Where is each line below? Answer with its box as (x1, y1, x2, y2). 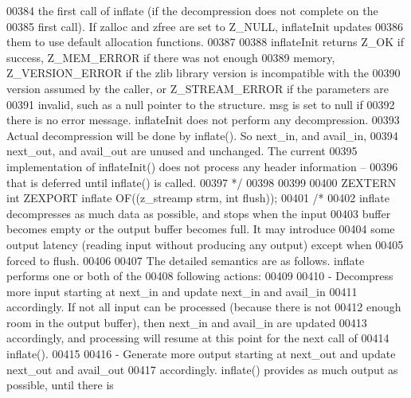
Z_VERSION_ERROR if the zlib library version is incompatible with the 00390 (6, 64, 401, 81)
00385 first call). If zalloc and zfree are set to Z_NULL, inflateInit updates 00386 (6, 18, 404, 34)
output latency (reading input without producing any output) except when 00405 (6, 236, 404, 252)
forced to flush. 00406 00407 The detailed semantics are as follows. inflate (6, 252, 365, 268)
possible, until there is (6, 377, 114, 393)
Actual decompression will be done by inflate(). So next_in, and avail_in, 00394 (6, 127, 398, 143)
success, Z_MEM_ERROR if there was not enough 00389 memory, (6, 49, 335, 65)
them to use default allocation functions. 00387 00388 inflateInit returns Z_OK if (6, 33, 404, 50)
